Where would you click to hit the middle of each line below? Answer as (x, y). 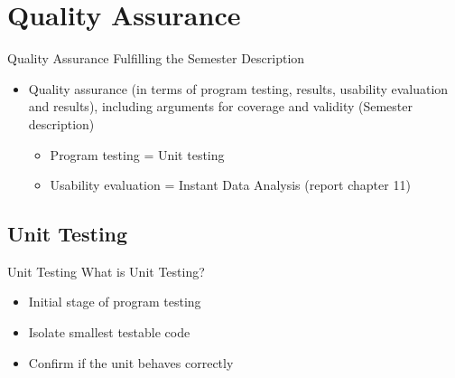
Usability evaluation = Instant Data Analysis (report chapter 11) (230, 185)
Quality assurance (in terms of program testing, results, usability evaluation (238, 88)
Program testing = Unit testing (137, 154)
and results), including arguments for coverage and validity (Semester (220, 106)
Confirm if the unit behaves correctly (131, 362)
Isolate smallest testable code (109, 332)
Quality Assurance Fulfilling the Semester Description (156, 58)
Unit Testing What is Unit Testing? (106, 271)
